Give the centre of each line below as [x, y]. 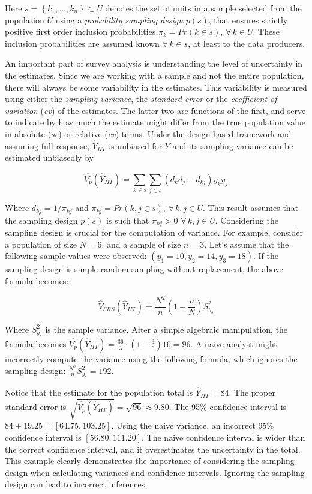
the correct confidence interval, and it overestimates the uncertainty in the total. [153, 449]
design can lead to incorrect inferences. [76, 484]
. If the [265, 256]
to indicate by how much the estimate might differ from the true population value [155, 122]
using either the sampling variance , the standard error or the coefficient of [141, 99]
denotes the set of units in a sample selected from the [203, 8]
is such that [127, 220]
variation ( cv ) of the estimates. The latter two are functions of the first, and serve [155, 110]
